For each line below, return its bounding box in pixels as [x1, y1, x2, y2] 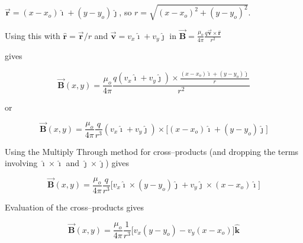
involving [5, 157, 38, 169]
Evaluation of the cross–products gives [5, 200, 144, 213]
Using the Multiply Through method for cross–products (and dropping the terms [5, 145, 299, 157]
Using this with [5, 29, 60, 41]
